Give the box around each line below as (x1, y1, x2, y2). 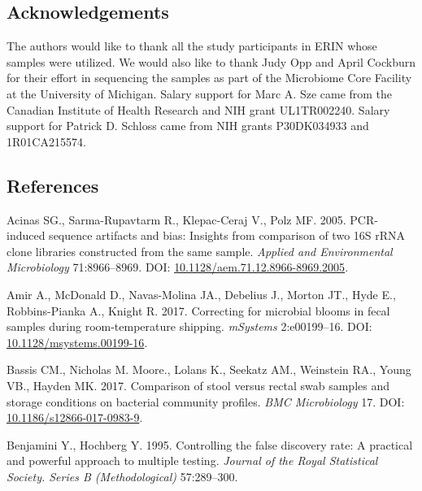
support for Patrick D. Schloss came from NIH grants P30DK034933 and (7, 117, 369, 134)
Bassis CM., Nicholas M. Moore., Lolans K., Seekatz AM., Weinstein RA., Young (7, 361, 411, 378)
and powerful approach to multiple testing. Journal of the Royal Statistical (7, 452, 378, 469)
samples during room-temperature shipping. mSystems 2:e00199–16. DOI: (7, 318, 372, 335)
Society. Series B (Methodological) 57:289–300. (7, 467, 238, 484)
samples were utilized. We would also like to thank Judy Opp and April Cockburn (7, 53, 416, 70)
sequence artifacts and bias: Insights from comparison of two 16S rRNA (49, 227, 406, 244)
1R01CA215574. (7, 133, 86, 150)
